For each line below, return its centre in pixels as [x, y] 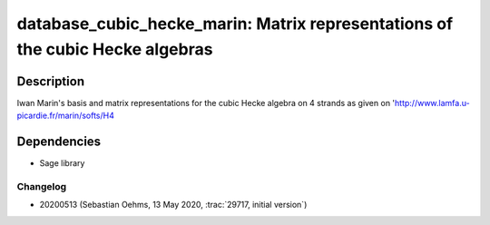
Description [51, 81]
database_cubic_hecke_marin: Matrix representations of [235, 24]
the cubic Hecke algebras [115, 49]
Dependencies [59, 142]
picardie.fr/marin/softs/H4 [66, 116]
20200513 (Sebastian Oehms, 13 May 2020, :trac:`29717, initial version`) [173, 205]
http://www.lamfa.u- [433, 103]
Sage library [62, 163]
